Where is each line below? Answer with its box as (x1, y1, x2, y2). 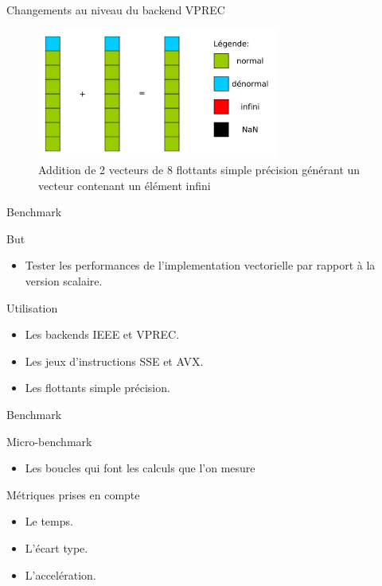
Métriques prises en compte (6, 486, 140, 503)
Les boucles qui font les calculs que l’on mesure (25, 460, 255, 476)
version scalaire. (25, 273, 103, 289)
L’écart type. (25, 539, 88, 556)
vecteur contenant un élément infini (38, 177, 211, 193)
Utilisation (6, 299, 58, 316)
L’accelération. (25, 566, 96, 583)
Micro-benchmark (6, 433, 92, 449)
